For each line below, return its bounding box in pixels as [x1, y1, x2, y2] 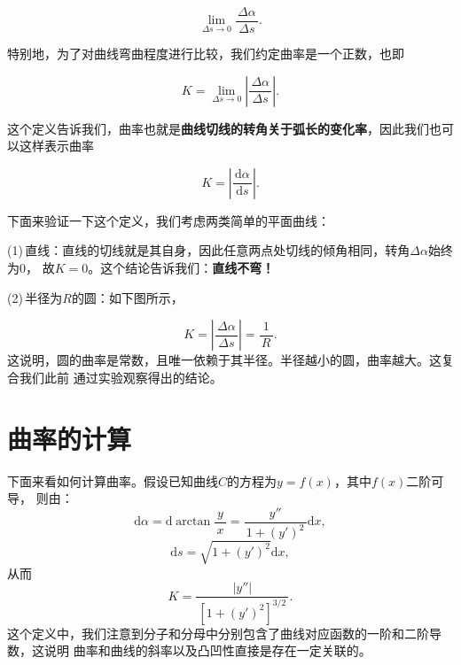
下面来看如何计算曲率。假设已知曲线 [7, 471, 218, 490]
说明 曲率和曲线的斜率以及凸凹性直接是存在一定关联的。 [43, 641, 371, 660]
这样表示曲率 [19, 136, 94, 155]
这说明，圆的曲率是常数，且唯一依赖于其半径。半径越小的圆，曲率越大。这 [7, 351, 441, 369]
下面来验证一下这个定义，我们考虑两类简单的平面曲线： [7, 211, 330, 229]
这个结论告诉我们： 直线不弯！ [100, 259, 275, 277]
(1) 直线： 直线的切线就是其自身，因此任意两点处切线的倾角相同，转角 [7, 241, 410, 259]
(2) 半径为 [7, 288, 63, 306]
